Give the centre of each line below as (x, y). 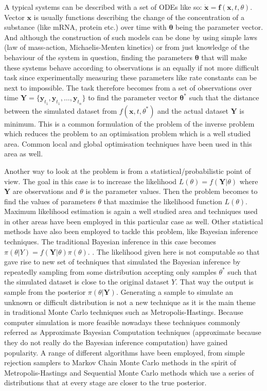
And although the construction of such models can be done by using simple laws (131, 37)
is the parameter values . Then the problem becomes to (172, 191)
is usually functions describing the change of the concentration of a (139, 17)
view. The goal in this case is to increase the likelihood (91, 181)
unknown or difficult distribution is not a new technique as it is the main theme (130, 302)
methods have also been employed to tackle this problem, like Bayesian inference (131, 231)
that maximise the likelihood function (163, 201)
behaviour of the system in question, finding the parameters (99, 57)
